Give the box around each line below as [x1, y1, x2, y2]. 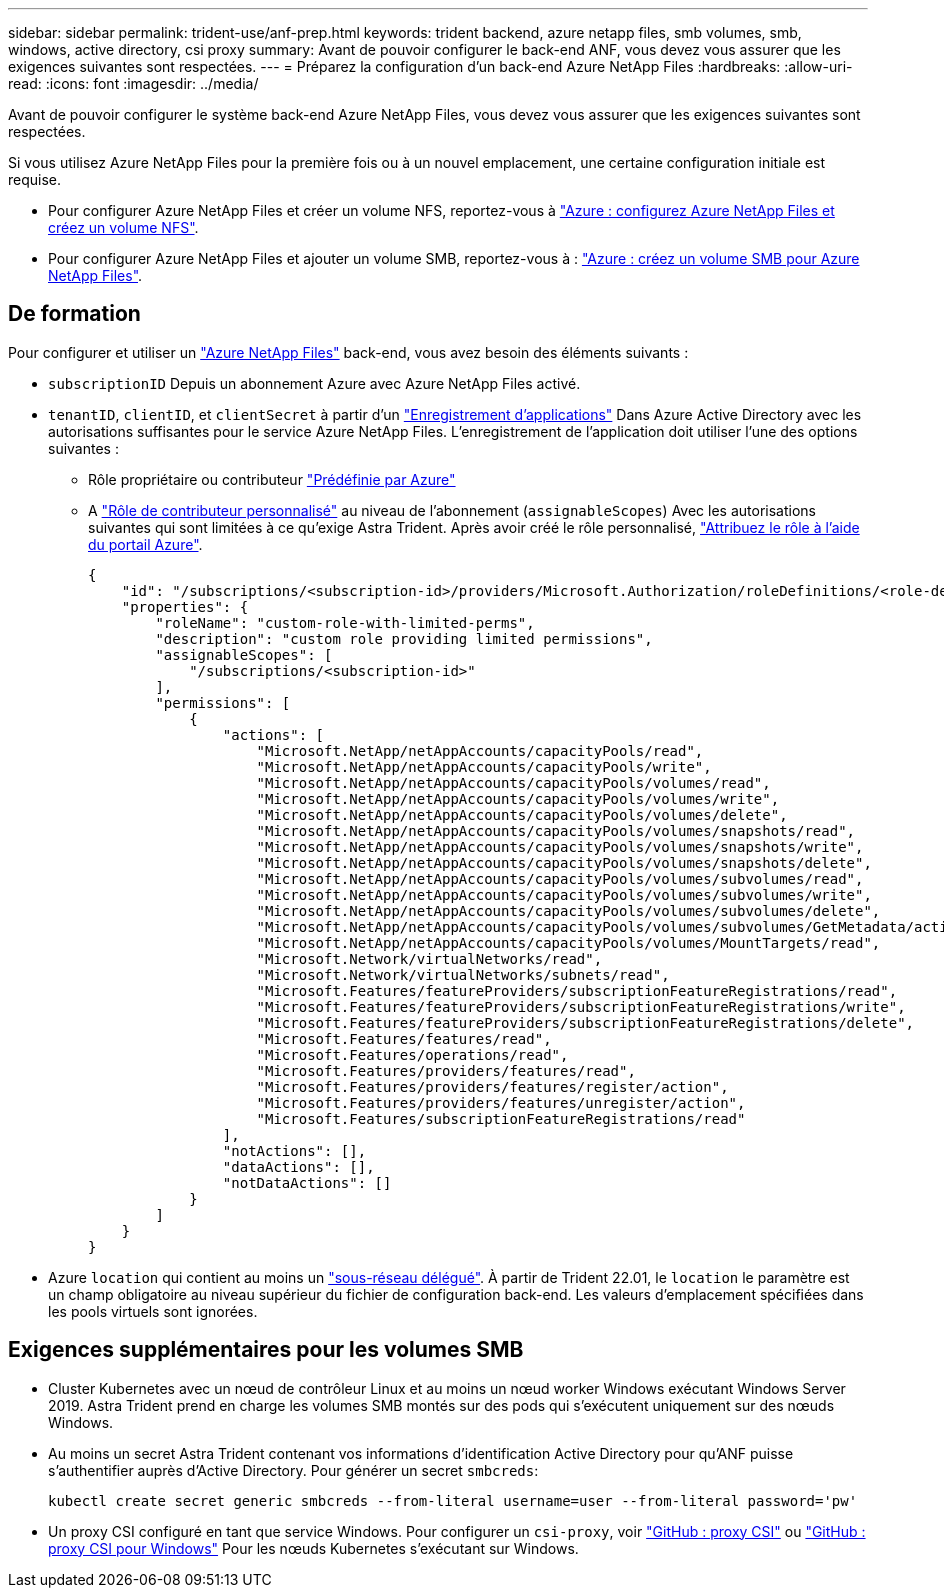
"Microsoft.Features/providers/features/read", [256, 1062, 636, 1079]
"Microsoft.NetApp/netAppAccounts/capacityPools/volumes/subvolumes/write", [256, 886, 872, 903]
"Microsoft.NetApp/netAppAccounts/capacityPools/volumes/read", [256, 774, 771, 791]
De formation [8, 301, 141, 327]
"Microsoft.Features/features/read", [256, 1030, 552, 1047]
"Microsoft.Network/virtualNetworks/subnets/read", [256, 966, 670, 983]
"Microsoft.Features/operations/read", [256, 1046, 569, 1063]
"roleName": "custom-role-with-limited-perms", [155, 614, 535, 631]
